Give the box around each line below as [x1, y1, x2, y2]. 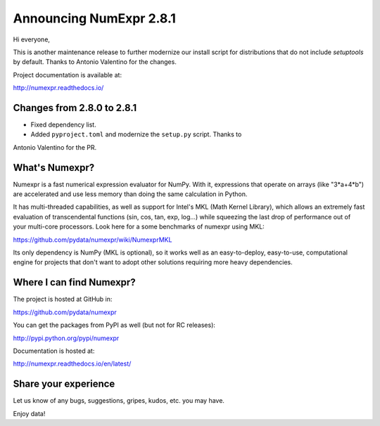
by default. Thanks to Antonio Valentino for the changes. [13, 58, 177, 66]
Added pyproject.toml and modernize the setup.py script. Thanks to [30, 130, 242, 138]
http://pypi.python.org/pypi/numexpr [13, 334, 120, 342]
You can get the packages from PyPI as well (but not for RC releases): [13, 321, 216, 330]
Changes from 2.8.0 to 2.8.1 [13, 102, 137, 114]
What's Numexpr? [13, 162, 95, 174]
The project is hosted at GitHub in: [13, 295, 113, 304]
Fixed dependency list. [30, 120, 96, 129]
